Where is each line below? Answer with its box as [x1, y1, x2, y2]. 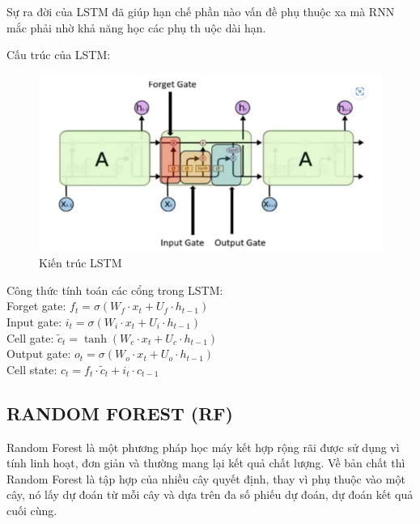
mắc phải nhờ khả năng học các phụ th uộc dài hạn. [6, 19, 266, 36]
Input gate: [6, 313, 62, 330]
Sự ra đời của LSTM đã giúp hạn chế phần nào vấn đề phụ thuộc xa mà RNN [6, 3, 395, 19]
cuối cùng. [6, 501, 57, 518]
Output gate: [6, 345, 71, 362]
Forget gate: [6, 297, 66, 314]
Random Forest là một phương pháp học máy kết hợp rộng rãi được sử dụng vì [6, 438, 400, 455]
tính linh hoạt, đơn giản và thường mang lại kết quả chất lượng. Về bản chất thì [6, 454, 405, 471]
